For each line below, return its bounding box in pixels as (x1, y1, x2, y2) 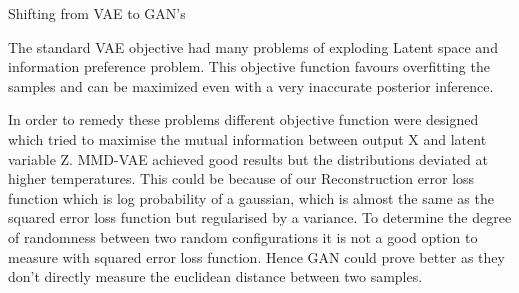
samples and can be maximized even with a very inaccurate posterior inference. (8, 75, 494, 96)
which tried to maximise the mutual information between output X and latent (8, 128, 487, 149)
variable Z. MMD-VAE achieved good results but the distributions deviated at (8, 148, 488, 169)
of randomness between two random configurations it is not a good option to (8, 226, 478, 247)
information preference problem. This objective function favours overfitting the (8, 56, 490, 77)
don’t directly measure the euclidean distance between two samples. (8, 266, 423, 287)
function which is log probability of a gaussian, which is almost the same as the (8, 187, 494, 208)
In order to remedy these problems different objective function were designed (8, 109, 479, 130)
